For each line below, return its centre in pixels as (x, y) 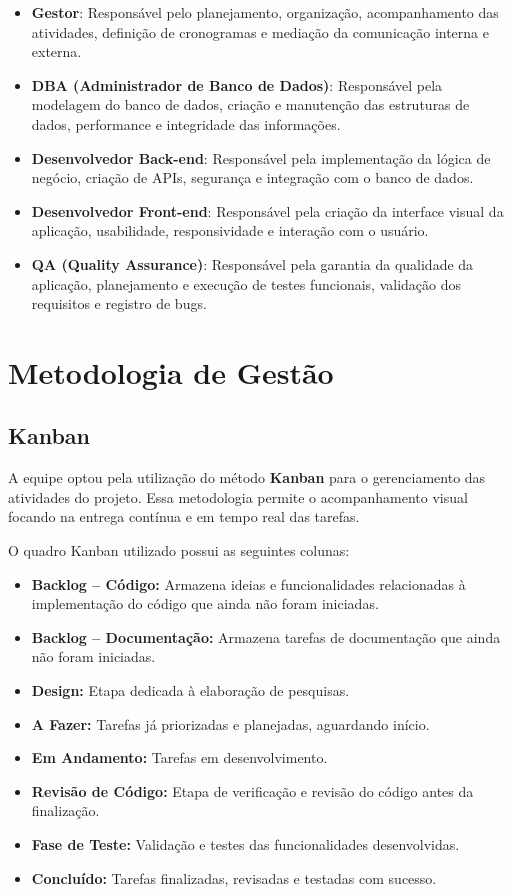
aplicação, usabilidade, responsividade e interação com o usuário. (230, 230)
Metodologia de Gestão (171, 371)
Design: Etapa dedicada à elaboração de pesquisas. (190, 690)
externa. (56, 51)
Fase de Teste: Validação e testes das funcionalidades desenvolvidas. (245, 844)
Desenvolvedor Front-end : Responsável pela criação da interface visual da (267, 210)
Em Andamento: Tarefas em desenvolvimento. (179, 757)
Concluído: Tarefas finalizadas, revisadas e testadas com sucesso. (234, 877)
